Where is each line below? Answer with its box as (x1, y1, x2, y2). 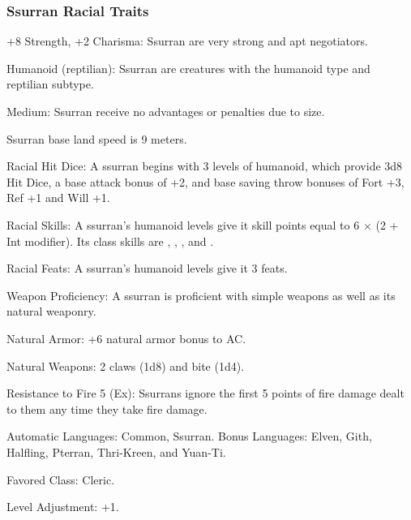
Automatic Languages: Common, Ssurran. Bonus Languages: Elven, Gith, (6, 428, 372, 445)
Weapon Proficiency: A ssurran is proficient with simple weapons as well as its (6, 286, 396, 303)
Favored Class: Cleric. (6, 471, 115, 488)
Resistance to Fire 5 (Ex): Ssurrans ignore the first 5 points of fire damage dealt (6, 385, 405, 402)
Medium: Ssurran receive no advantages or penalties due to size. (6, 103, 325, 119)
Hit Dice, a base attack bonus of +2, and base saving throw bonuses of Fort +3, (6, 173, 405, 190)
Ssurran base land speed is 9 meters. (6, 130, 187, 147)
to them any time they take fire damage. (6, 400, 208, 417)
